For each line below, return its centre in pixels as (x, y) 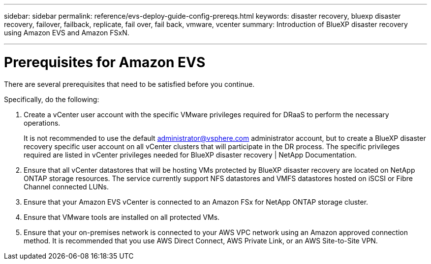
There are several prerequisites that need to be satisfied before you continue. (129, 84)
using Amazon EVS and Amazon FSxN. (67, 33)
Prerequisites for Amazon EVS (105, 62)
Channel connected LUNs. (66, 186)
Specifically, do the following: (52, 99)
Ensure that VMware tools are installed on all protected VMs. (122, 217)
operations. (42, 123)
